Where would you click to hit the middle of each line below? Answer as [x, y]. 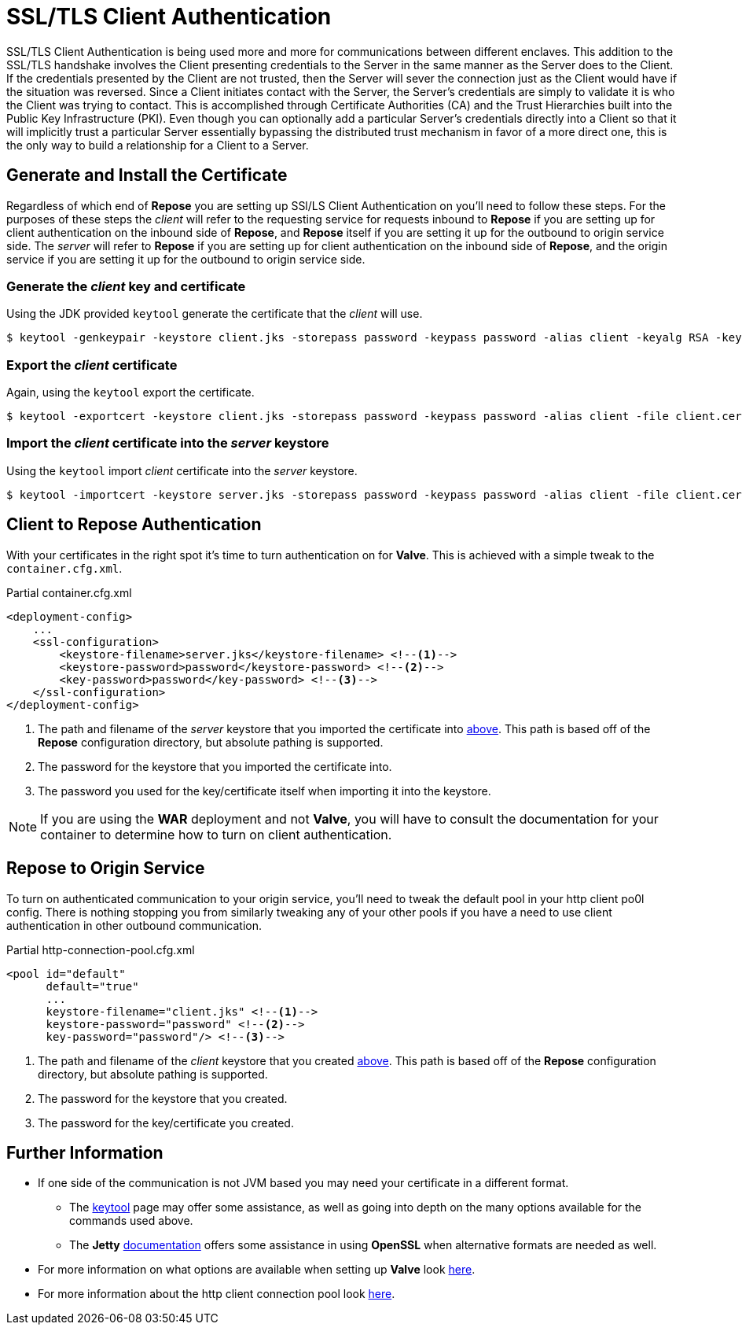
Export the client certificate [92, 365]
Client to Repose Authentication [134, 525]
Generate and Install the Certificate [147, 175]
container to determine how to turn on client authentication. [216, 834]
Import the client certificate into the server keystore [168, 443]
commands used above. [131, 1221]
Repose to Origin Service [106, 868]
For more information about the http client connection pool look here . [217, 1294]
